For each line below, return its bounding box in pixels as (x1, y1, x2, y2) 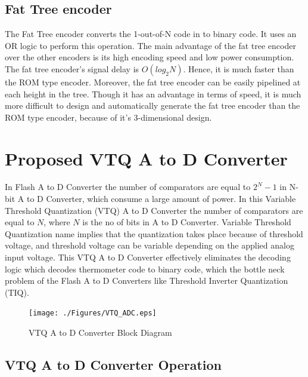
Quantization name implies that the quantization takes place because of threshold (5, 227, 303, 240)
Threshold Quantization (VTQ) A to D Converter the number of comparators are (5, 204, 303, 216)
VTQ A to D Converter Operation (5, 355, 222, 374)
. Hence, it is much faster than (183, 62, 294, 75)
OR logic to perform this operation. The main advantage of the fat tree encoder (5, 39, 296, 51)
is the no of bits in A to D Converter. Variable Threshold (82, 216, 291, 228)
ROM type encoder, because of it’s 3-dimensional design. (5, 111, 212, 123)
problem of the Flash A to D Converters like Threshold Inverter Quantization (5, 274, 288, 287)
